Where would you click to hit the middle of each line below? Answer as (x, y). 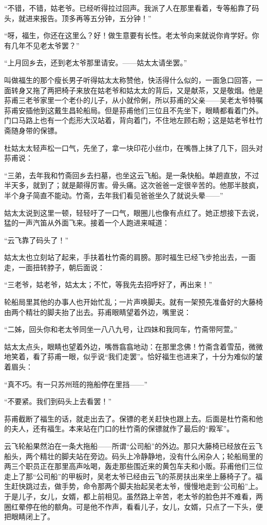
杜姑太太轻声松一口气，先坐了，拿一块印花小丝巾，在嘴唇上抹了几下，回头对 (133, 147)
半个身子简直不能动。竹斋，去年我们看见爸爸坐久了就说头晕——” (114, 195)
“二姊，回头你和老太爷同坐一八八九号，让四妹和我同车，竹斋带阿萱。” (121, 329)
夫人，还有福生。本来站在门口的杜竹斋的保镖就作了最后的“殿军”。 (122, 428)
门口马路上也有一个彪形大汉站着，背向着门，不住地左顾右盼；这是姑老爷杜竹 (133, 120)
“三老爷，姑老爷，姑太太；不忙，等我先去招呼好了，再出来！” (108, 284)
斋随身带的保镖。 (33, 130)
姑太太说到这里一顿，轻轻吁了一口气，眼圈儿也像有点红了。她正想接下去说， (133, 212)
